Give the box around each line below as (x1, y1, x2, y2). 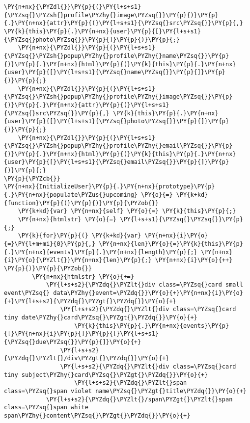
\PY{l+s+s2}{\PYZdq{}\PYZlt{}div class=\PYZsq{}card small (46, 281, 243, 289)
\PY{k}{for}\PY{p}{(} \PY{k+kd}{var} (18, 232, 141, 239)
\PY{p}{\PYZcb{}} (4, 175, 60, 182)
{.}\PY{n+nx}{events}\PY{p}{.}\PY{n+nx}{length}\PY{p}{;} (4, 248, 197, 256)
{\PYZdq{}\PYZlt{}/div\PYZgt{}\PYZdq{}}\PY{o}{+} (4, 355, 169, 362)
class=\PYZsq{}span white (4, 404, 88, 411)
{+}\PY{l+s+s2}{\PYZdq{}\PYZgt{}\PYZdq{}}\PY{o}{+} (4, 297, 176, 305)
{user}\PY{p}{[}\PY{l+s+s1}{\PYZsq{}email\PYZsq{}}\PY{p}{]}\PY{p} (4, 159, 229, 166)
